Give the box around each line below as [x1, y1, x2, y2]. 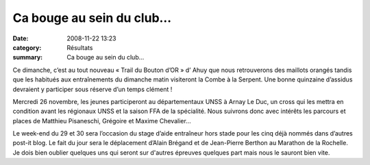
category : [12, 43, 42, 51]
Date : [12, 34, 29, 42]
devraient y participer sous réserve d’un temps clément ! [12, 85, 173, 93]
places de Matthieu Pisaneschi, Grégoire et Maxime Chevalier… [12, 116, 191, 125]
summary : [12, 53, 43, 62]
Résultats [66, 43, 93, 51]
